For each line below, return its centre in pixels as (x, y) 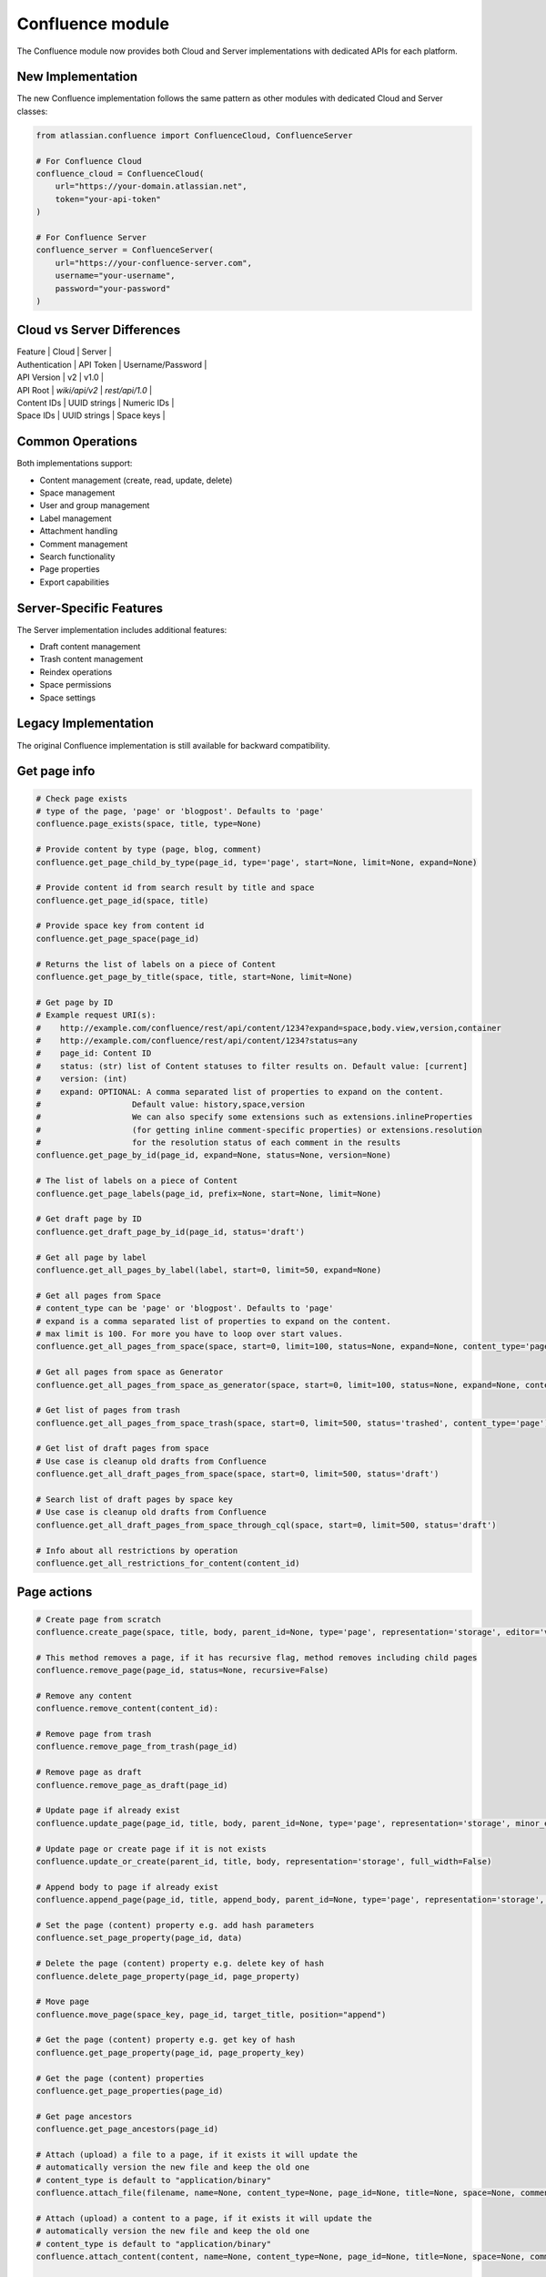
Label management (76, 518)
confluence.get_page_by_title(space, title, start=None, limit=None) (194, 977)
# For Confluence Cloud (89, 161)
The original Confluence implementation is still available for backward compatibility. (174, 745)
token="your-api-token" (108, 199)
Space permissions (76, 685)
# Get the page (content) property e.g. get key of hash (166, 2040)
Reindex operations (76, 672)
